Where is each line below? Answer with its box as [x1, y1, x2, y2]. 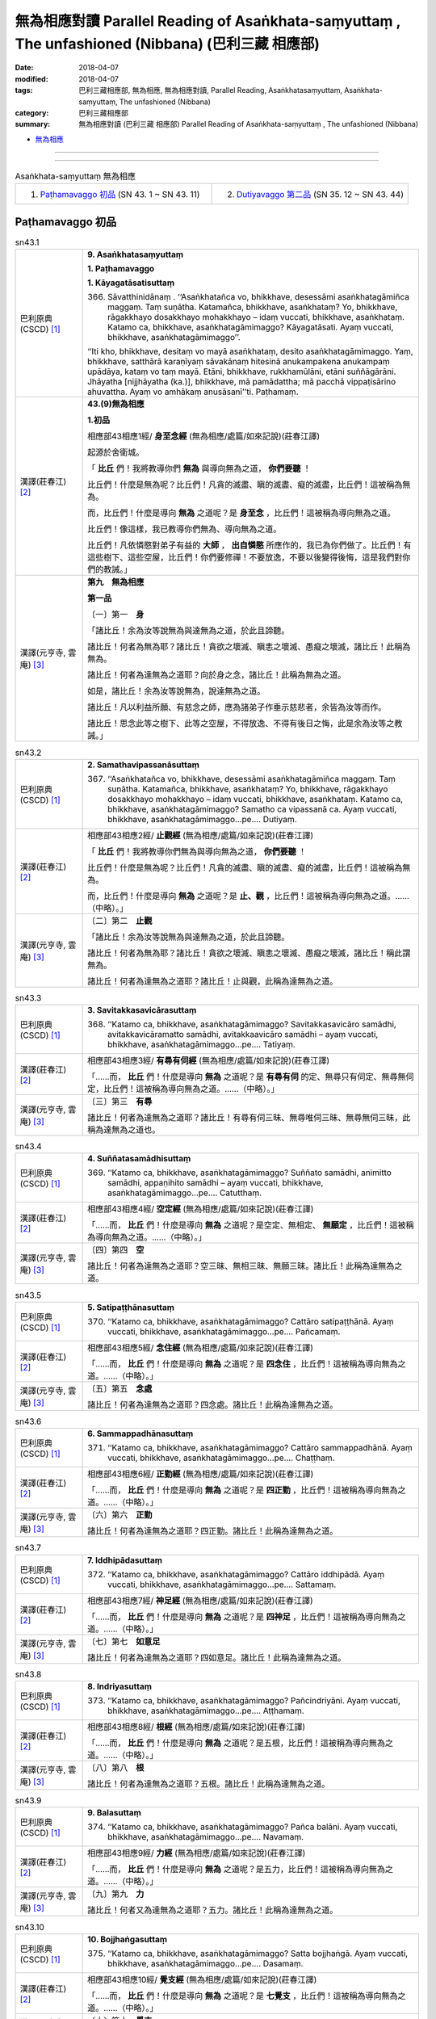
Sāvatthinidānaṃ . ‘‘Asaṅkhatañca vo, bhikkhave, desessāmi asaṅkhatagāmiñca [107, 292, 409, 303]
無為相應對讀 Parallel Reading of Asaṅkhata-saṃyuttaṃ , [15, 12, 401, 30]
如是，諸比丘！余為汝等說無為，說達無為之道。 [87, 686, 266, 697]
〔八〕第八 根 [87, 1761, 145, 1773]
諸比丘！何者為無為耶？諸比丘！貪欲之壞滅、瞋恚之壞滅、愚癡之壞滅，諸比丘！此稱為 [87, 641, 411, 653]
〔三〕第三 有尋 [87, 1096, 153, 1107]
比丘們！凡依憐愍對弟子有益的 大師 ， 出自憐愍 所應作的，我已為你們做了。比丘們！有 [87, 539, 412, 551]
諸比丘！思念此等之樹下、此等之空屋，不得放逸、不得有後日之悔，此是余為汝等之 [87, 718, 395, 729]
